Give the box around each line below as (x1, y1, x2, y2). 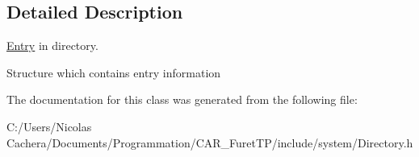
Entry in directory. (6, 37, 98, 54)
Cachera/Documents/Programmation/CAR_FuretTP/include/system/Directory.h (6, 134, 413, 151)
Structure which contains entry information (6, 64, 221, 81)
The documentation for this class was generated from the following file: (6, 91, 358, 108)
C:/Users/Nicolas (6, 118, 92, 134)
